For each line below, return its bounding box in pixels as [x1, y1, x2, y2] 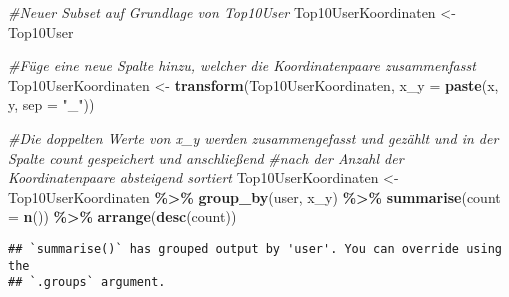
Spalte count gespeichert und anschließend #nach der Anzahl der [8, 147, 404, 168]
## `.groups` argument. [8, 275, 166, 290]
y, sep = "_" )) [8, 94, 95, 115]
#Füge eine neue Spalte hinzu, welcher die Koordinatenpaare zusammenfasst [8, 55, 476, 76]
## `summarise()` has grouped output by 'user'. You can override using [8, 241, 502, 256]
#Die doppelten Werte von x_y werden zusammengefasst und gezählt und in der [8, 127, 499, 148]
